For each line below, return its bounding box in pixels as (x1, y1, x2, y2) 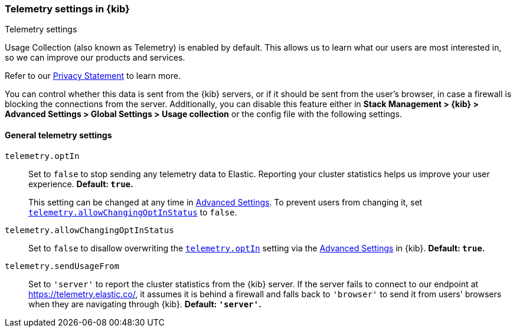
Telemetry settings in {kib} (5, 3, 130, 15)
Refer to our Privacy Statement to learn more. (5, 71, 181, 81)
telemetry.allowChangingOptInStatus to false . (28, 207, 237, 217)
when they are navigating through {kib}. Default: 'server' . (28, 298, 262, 309)
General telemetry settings (5, 130, 112, 140)
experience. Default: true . (28, 178, 133, 189)
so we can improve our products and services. (5, 52, 185, 63)
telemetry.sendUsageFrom (5, 261, 119, 271)
